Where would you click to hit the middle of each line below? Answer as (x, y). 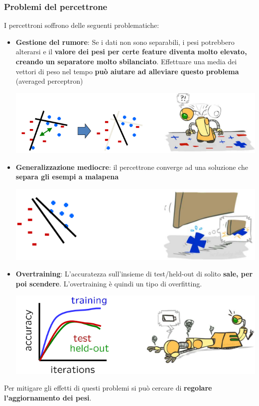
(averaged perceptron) (49, 81)
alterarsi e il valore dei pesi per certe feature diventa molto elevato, (131, 52)
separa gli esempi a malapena (67, 177)
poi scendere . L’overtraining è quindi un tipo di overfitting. (109, 283)
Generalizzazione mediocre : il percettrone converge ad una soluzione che (132, 167)
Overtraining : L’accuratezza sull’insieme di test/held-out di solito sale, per (134, 274)
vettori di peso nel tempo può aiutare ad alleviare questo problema (127, 71)
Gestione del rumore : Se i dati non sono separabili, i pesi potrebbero (125, 42)
